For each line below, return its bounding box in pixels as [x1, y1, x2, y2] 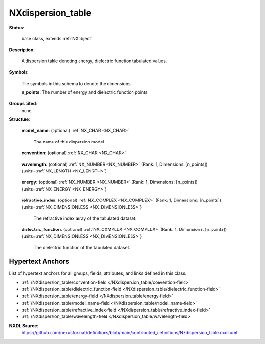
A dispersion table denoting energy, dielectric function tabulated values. [21, 58, 167, 64]
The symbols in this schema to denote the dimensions [21, 80, 131, 86]
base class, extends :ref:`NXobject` [21, 35, 93, 41]
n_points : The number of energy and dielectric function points [21, 89, 148, 95]
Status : [9, 25, 25, 30]
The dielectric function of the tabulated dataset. [33, 245, 131, 251]
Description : [9, 47, 35, 53]
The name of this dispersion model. [33, 139, 106, 144]
